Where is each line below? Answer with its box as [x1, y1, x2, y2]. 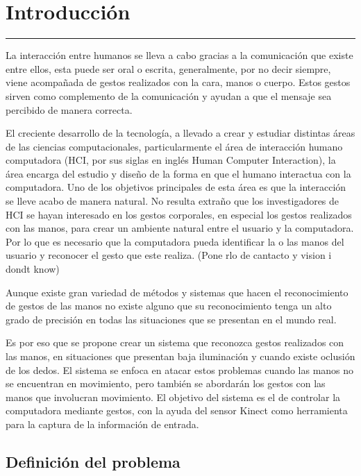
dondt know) [6, 262, 60, 276]
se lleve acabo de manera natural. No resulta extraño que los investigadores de [6, 194, 339, 208]
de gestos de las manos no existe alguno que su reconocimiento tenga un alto [6, 298, 332, 313]
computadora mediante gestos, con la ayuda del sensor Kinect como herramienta [6, 403, 348, 418]
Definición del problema [6, 450, 180, 472]
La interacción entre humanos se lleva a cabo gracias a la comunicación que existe [6, 48, 353, 62]
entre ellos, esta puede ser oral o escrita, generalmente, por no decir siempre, [6, 61, 331, 76]
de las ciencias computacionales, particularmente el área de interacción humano [6, 139, 343, 153]
